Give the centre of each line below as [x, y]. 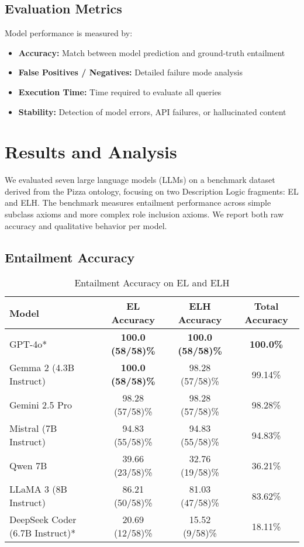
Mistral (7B [33, 428]
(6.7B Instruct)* [43, 533]
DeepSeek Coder [43, 520]
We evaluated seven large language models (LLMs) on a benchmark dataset [140, 180]
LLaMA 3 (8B [38, 489]
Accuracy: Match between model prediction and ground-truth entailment [152, 52]
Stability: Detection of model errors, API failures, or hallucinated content [152, 111]
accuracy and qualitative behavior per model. [86, 225]
